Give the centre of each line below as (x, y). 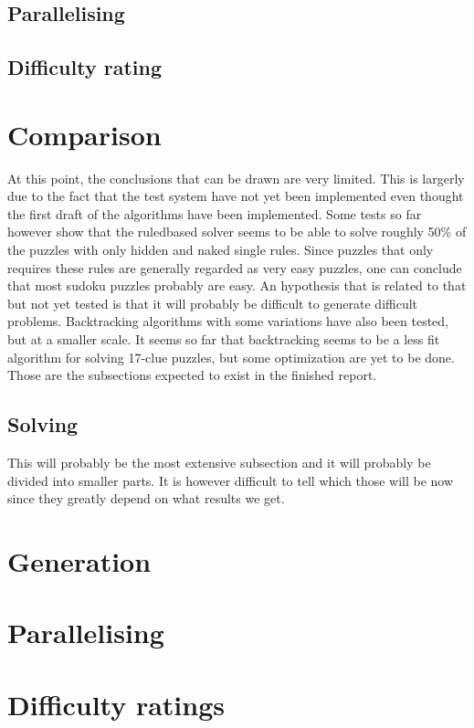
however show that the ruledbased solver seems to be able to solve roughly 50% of (237, 232)
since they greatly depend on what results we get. (146, 498)
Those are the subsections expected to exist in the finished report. (192, 375)
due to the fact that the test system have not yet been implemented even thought (236, 196)
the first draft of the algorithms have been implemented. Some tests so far (215, 213)
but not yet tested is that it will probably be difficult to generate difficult (213, 303)
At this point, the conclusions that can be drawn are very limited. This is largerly (236, 178)
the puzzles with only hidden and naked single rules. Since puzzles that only (221, 250)
